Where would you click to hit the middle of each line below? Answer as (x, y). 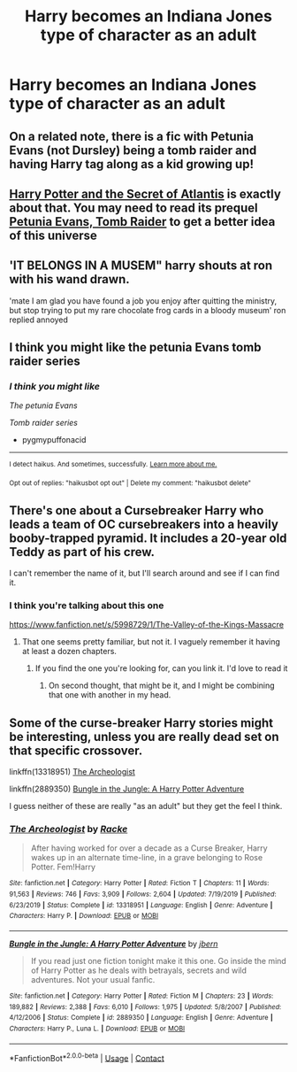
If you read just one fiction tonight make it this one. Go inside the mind (159, 960)
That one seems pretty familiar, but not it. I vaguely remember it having (151, 642)
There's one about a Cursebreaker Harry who (137, 510)
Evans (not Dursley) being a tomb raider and (133, 150)
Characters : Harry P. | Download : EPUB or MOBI (84, 916)
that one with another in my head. (110, 695)
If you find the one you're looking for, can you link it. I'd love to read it (161, 668)
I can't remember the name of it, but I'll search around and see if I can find (145, 573)
